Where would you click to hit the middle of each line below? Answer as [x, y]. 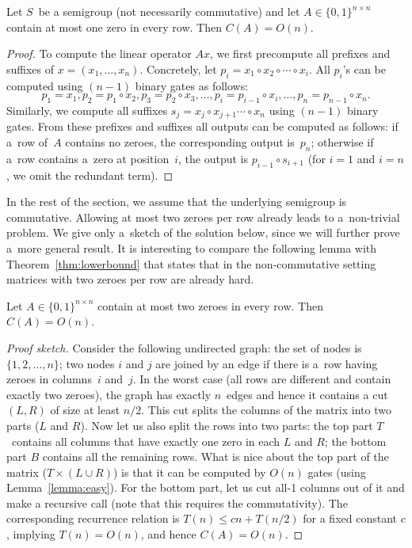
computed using [45, 85]
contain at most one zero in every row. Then [114, 27]
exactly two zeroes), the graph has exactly [109, 394]
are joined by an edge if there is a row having [267, 363]
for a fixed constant [350, 518]
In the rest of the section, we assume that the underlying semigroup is [177, 202]
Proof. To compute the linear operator [99, 53]
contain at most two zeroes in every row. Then [210, 305]
